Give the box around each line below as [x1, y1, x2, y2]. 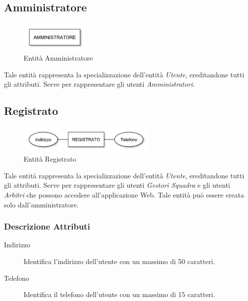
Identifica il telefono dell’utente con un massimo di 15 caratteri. [24, 289, 216, 300]
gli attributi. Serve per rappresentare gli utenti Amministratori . [4, 79, 195, 89]
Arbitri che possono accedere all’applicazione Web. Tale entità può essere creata [4, 190, 245, 200]
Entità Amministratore [24, 53, 93, 63]
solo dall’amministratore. [4, 199, 79, 209]
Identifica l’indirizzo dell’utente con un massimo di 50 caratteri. [24, 256, 215, 267]
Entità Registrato [24, 154, 76, 164]
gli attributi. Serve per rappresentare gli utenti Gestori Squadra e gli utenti [4, 180, 230, 190]
